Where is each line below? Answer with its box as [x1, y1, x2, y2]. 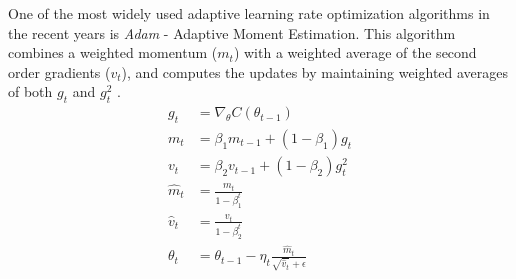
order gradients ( [8, 61, 111, 82]
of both [8, 81, 53, 102]
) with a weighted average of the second [233, 42, 477, 63]
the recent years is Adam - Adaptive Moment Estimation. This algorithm [8, 22, 456, 43]
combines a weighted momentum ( [8, 42, 218, 63]
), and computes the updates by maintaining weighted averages [121, 61, 509, 82]
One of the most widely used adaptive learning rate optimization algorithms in [8, 3, 490, 23]
